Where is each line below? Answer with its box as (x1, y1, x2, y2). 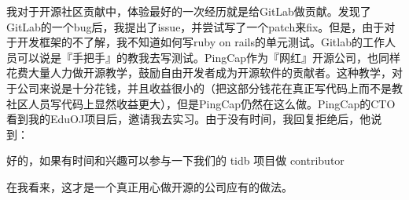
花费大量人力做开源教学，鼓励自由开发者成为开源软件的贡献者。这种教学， (6, 64, 392, 81)
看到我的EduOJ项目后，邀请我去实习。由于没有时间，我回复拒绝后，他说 (6, 111, 382, 127)
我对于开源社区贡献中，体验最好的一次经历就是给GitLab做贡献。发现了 (6, 3, 371, 19)
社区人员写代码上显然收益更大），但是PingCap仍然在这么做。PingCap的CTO (6, 95, 396, 111)
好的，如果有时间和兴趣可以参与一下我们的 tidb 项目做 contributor (6, 152, 345, 169)
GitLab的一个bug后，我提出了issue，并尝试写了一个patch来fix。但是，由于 (6, 18, 385, 35)
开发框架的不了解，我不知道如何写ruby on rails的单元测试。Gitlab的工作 (17, 34, 385, 50)
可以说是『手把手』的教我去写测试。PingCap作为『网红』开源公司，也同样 (17, 49, 401, 65)
